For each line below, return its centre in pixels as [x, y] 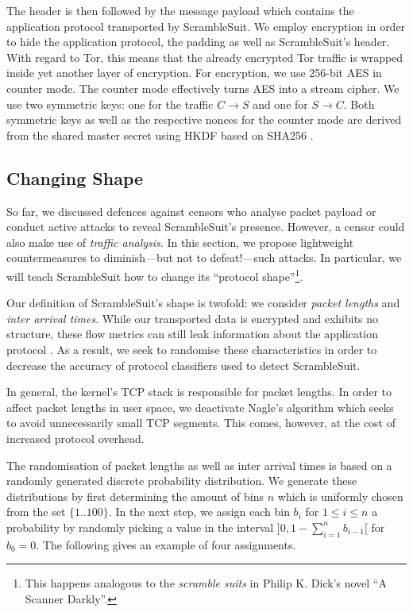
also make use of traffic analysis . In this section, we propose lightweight [180, 242]
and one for [280, 104]
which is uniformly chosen [340, 496]
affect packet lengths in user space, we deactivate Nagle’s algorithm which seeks [200, 407]
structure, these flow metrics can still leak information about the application [192, 334]
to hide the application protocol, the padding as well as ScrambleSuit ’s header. [198, 42]
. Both [359, 104]
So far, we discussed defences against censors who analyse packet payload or [191, 211]
